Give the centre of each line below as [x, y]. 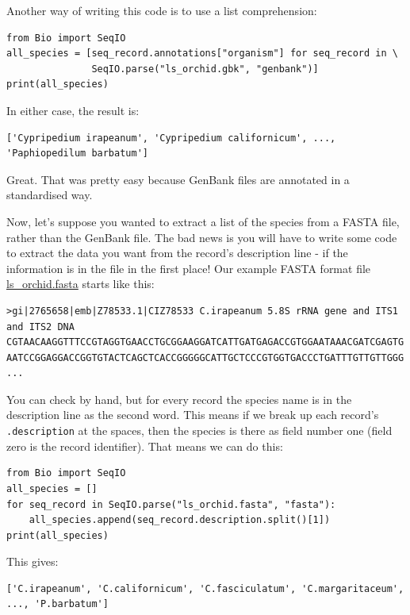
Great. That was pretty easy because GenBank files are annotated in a [178, 179]
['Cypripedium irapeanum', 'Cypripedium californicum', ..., [171, 138]
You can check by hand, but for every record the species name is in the [179, 399]
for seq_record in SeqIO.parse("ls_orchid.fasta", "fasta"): [171, 504]
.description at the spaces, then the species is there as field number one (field [199, 430]
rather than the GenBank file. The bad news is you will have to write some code [202, 237]
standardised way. [50, 195]
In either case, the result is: [73, 110]
